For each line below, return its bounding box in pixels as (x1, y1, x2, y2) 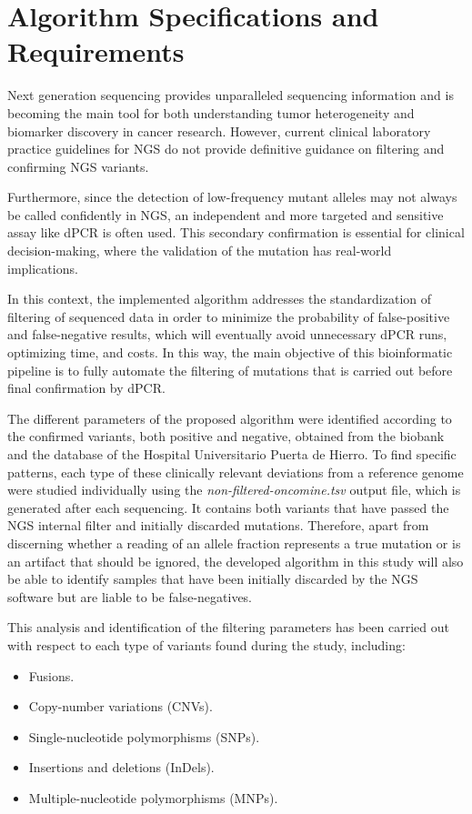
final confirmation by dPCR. (7, 378, 166, 397)
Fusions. (28, 666, 75, 685)
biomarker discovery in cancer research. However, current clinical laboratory (7, 121, 431, 140)
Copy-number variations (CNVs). (28, 697, 213, 716)
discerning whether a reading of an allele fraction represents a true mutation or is (7, 533, 461, 552)
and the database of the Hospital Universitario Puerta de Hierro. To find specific (7, 445, 457, 463)
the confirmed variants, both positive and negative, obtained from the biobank (7, 427, 445, 446)
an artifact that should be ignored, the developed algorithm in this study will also (7, 551, 464, 570)
